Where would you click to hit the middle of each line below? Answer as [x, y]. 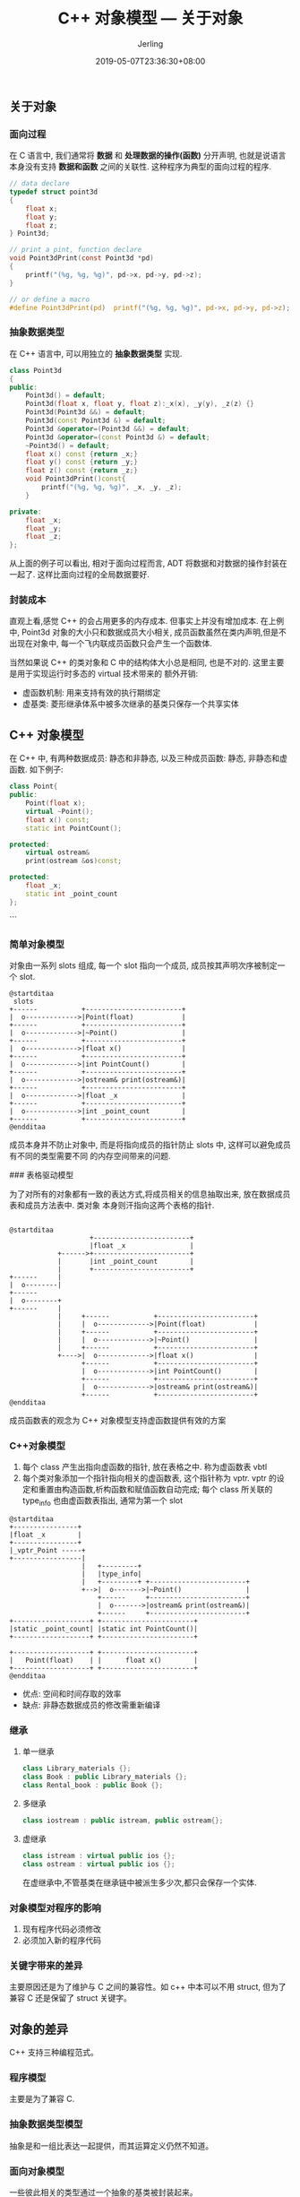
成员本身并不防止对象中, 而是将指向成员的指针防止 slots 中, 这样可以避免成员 [150, 1145]
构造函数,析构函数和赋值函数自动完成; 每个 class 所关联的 [167, 1490]
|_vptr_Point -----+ [48, 1551]
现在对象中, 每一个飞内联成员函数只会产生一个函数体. [115, 644]
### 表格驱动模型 [42, 1174]
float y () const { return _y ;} [82, 463]
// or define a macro [50, 299]
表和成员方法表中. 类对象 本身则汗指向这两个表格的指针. [112, 1205]
